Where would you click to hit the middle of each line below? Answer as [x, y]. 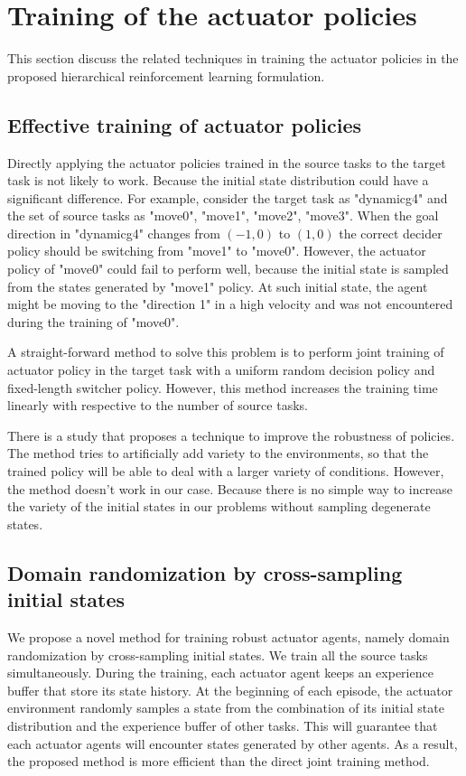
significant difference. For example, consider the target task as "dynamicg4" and [228, 197]
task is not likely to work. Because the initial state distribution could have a [218, 180]
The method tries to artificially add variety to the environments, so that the [218, 453]
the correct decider [391, 233]
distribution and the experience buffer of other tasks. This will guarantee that [223, 725]
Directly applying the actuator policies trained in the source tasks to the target [227, 162]
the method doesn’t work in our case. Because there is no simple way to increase [230, 488]
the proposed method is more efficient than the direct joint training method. [219, 761]
